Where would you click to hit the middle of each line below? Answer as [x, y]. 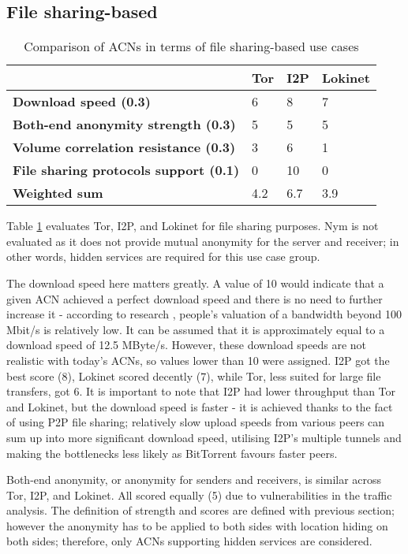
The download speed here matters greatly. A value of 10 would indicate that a [195, 283]
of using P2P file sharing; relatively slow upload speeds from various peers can [196, 422]
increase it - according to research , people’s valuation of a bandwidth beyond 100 [204, 314]
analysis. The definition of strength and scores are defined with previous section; [200, 510]
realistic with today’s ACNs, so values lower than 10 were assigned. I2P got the [198, 360]
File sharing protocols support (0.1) [126, 170]
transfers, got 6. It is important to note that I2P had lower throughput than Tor [201, 391]
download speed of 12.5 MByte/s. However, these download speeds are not [187, 345]
